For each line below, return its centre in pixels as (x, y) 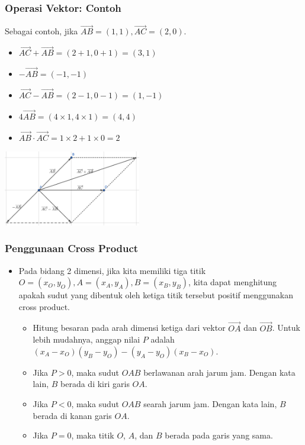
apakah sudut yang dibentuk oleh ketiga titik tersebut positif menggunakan (156, 295)
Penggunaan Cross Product (72, 248)
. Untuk (286, 328)
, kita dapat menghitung (233, 282)
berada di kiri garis (95, 384)
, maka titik (93, 435)
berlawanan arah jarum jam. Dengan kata (219, 372)
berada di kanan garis (72, 415)
